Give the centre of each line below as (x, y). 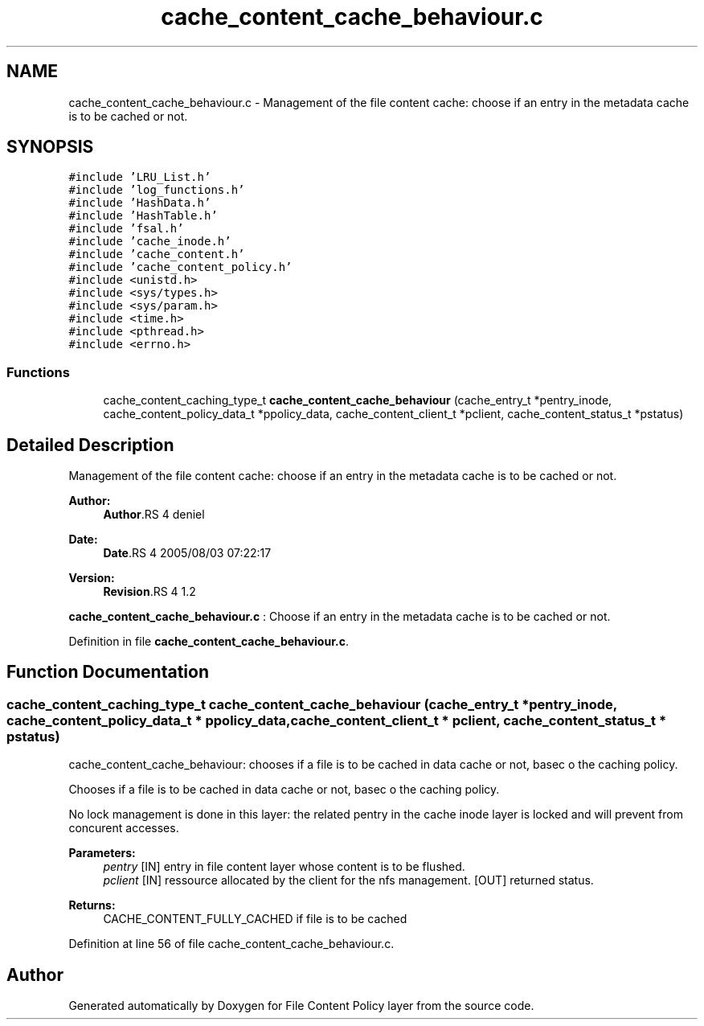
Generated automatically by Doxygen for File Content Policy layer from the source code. (301, 1006)
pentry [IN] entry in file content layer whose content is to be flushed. (284, 867)
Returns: (92, 905)
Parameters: (102, 853)
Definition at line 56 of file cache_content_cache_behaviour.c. (231, 944)
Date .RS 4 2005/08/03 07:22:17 (187, 553)
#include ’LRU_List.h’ (140, 177)
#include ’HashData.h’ (140, 203)
